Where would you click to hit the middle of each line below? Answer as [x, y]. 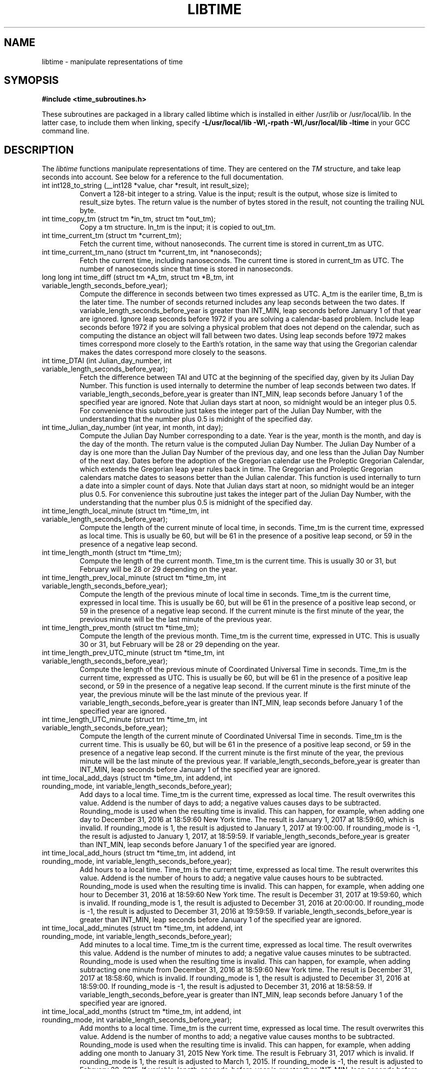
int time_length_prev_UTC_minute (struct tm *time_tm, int [133, 653]
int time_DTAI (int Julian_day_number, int [107, 361]
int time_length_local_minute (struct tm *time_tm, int [125, 511]
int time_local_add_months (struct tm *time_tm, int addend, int [142, 1012]
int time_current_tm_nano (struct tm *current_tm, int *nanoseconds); [152, 252]
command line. [66, 131]
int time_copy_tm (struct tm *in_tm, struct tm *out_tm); [129, 219]
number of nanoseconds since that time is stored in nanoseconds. [186, 269]
